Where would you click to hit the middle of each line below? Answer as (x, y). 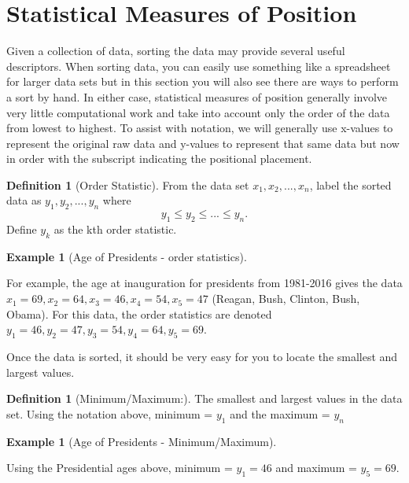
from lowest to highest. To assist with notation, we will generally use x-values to (200, 128)
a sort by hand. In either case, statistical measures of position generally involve (197, 96)
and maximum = (316, 468)
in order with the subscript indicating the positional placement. (159, 159)
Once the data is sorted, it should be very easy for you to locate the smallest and (202, 357)
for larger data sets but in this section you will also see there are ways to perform (203, 81)
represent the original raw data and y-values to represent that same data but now (203, 143)
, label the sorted (350, 184)
